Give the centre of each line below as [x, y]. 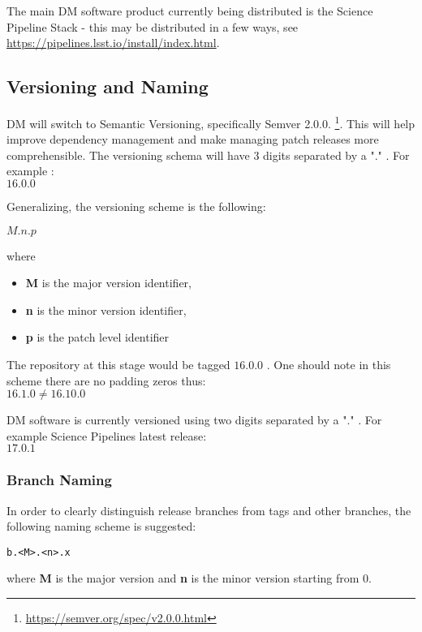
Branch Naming [59, 480]
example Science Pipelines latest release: [107, 435]
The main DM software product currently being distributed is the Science [190, 11]
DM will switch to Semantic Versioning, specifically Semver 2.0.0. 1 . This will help [211, 122]
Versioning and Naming [108, 86]
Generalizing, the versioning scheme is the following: [136, 206]
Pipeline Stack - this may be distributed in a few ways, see [153, 26]
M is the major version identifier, [108, 283]
